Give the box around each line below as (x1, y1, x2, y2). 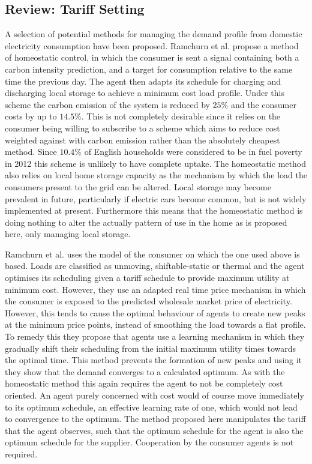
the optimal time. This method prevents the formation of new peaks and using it (5, 354, 302, 366)
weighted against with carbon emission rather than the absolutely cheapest (5, 133, 280, 146)
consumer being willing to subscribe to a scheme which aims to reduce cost (5, 121, 280, 134)
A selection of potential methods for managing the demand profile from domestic (5, 28, 302, 40)
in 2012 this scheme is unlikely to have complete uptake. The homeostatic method (5, 157, 306, 169)
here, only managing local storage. (5, 227, 131, 240)
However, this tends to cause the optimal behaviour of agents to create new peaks (5, 306, 305, 319)
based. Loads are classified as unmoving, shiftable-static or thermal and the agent (5, 259, 305, 272)
